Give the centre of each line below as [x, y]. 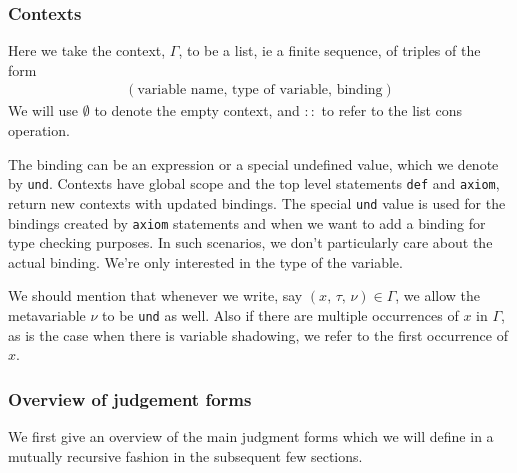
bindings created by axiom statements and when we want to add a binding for [247, 222]
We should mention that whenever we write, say [155, 295]
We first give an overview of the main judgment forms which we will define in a [251, 436]
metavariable [47, 314]
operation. [39, 130]
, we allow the [438, 295]
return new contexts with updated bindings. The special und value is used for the [257, 202]
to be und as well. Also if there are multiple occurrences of [280, 314]
